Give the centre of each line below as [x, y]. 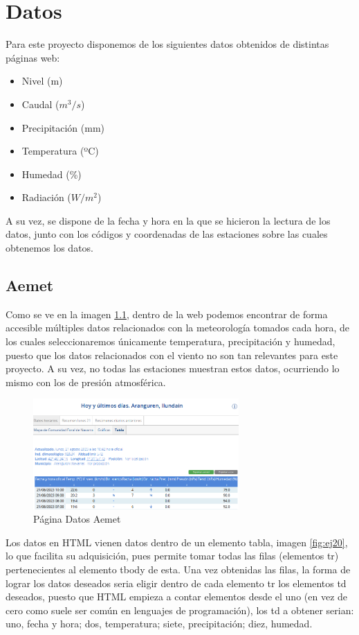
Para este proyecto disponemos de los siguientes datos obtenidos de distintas [167, 44]
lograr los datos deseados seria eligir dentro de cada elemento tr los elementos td [176, 583]
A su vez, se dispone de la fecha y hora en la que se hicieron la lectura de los [168, 220]
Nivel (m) [42, 81]
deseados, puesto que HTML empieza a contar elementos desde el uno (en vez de [177, 597]
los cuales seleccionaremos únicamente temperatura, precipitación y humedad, [171, 341]
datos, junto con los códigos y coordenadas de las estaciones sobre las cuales [167, 234]
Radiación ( [46, 197]
